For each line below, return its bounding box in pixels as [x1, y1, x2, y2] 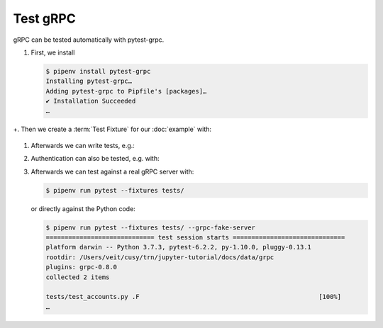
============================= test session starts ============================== [45, 233, 345, 241]
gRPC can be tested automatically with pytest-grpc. [13, 35, 165, 44]
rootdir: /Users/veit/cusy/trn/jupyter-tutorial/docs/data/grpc [45, 253, 274, 261]
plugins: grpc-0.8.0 [45, 263, 117, 271]
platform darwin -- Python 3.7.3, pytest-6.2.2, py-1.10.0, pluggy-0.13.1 [45, 243, 312, 251]
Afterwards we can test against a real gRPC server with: [30, 167, 194, 176]
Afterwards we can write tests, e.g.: [30, 141, 135, 149]
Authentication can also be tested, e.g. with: [30, 154, 160, 163]
